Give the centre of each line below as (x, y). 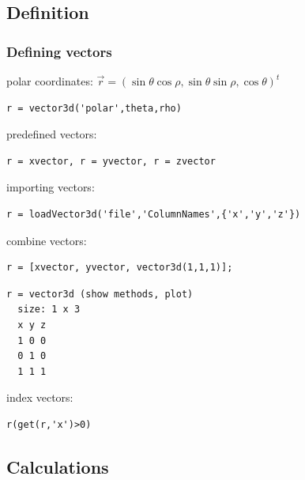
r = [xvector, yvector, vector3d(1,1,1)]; (120, 268)
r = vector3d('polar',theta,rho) (94, 108)
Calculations (58, 466)
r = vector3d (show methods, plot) (100, 294)
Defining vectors (59, 51)
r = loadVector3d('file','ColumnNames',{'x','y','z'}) (154, 214)
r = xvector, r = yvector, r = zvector (111, 161)
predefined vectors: (52, 134)
